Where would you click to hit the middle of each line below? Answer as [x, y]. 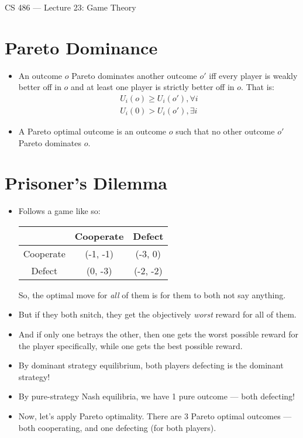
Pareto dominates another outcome [134, 75]
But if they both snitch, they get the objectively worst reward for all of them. [157, 314]
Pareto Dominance [81, 47]
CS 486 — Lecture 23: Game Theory [70, 7]
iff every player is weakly [253, 75]
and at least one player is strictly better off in [153, 87]
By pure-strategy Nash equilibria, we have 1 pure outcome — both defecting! [157, 396]
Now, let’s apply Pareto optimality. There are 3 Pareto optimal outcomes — [155, 416]
